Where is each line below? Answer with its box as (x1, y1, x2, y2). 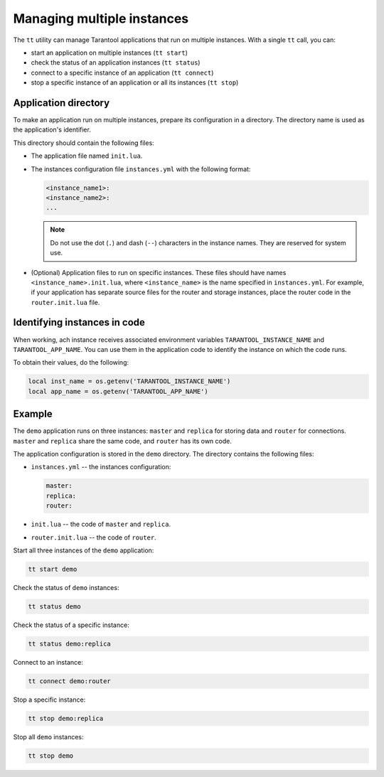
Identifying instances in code (13, 316, 146, 328)
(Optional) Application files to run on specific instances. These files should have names (31, 268, 287, 277)
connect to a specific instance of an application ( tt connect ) (31, 68, 214, 77)
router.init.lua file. (31, 298, 100, 306)
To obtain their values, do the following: (13, 358, 129, 367)
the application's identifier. (13, 125, 92, 134)
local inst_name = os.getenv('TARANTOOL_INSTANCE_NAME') (28, 377, 231, 385)
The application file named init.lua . (31, 151, 143, 160)
